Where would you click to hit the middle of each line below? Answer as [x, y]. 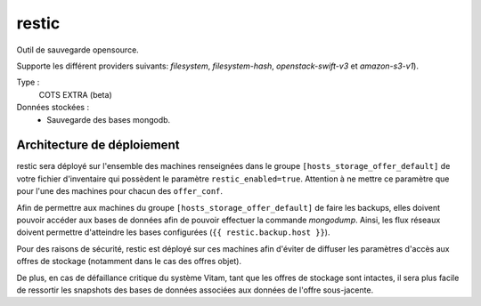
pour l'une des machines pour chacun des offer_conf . [119, 191]
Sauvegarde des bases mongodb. [109, 119]
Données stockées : [53, 108]
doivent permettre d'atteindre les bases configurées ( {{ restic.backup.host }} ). [173, 232]
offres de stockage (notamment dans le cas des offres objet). [129, 262]
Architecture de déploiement [98, 145]
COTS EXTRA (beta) [75, 94]
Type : [28, 82]
